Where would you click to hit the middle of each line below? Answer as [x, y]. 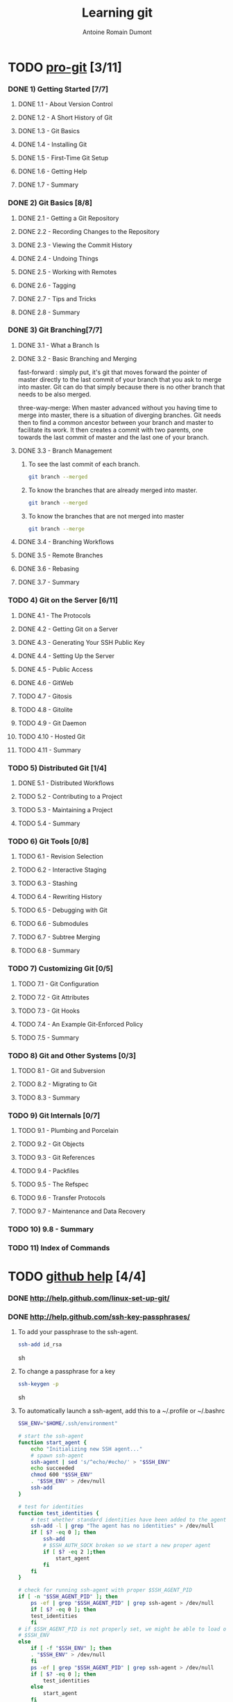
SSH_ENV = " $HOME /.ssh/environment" [68, 1424]
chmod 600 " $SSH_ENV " [62, 1475]
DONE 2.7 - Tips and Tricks [57, 298]
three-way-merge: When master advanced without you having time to [118, 407]
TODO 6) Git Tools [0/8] [49, 841]
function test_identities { [58, 1513]
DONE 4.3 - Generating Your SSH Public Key [81, 642]
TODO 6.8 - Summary [49, 951]
